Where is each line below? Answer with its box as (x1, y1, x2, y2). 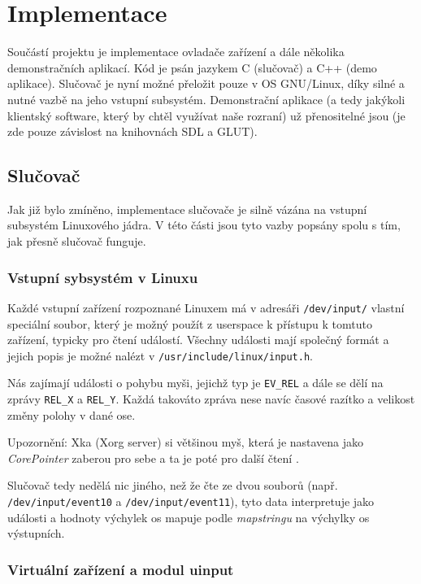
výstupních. (7, 525, 65, 542)
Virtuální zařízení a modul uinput (7, 559, 234, 579)
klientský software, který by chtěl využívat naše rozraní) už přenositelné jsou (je (7, 107, 406, 124)
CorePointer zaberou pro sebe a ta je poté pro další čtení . (7, 449, 299, 466)
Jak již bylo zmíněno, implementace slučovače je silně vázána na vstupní (7, 200, 367, 217)
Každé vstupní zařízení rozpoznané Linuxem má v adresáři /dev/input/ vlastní (7, 299, 405, 316)
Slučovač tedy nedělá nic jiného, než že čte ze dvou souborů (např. (7, 477, 338, 494)
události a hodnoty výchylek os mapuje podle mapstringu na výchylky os (7, 508, 370, 525)
